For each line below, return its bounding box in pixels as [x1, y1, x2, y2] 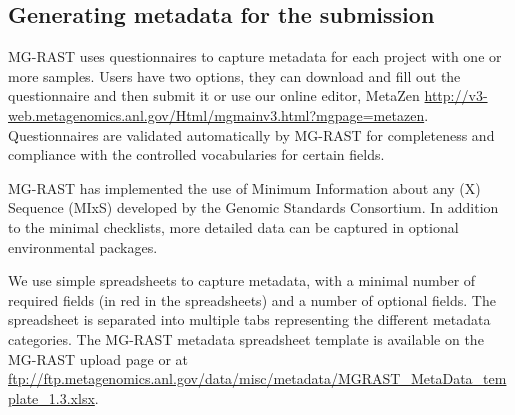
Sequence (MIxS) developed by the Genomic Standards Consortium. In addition [8, 197, 499, 218]
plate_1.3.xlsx [8, 387, 95, 408]
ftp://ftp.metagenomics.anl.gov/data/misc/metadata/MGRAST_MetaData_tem [8, 368, 507, 389]
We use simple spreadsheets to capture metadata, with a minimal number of [8, 270, 476, 291]
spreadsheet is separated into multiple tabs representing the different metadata [8, 309, 491, 330]
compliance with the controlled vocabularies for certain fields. [8, 144, 385, 165]
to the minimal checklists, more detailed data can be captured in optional [8, 216, 459, 237]
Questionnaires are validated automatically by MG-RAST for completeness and [8, 124, 495, 145]
